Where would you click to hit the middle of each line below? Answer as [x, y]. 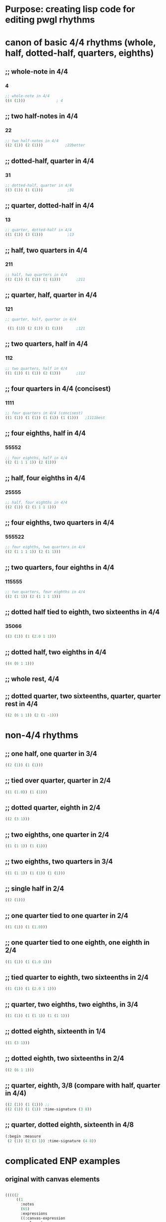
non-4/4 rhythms [42, 735]
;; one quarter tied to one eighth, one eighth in [77, 943]
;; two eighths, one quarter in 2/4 [57, 835]
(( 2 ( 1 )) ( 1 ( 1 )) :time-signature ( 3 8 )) [49, 1109]
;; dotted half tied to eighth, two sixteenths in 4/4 [83, 612]
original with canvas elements [53, 1179]
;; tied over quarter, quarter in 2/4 [58, 781]
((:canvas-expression [43, 1218]
